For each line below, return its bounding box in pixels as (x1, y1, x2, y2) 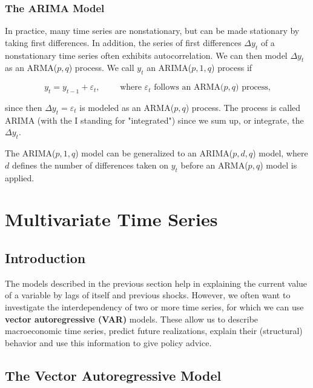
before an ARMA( (180, 158, 248, 171)
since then (5, 101, 42, 113)
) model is (260, 158, 297, 171)
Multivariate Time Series (5, 207, 218, 232)
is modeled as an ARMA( (79, 101, 174, 113)
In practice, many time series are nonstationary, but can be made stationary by (5, 24, 300, 37)
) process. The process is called (185, 101, 301, 113)
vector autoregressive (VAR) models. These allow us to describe (5, 312, 259, 325)
